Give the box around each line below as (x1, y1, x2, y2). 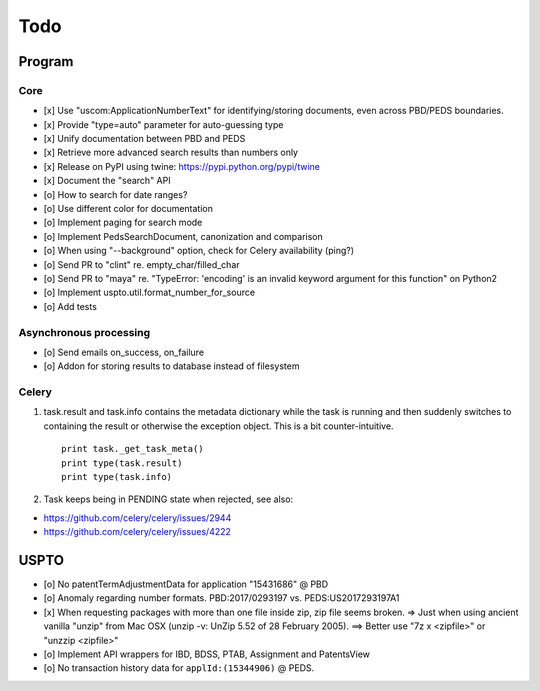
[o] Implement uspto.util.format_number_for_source (43, 286, 255, 299)
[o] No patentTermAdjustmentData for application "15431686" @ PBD (43, 578, 329, 590)
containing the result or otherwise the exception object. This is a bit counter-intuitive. (43, 420, 394, 432)
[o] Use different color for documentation (43, 203, 214, 215)
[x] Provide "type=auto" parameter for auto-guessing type (43, 118, 284, 130)
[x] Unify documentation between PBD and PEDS (43, 133, 246, 145)
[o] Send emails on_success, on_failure (43, 346, 205, 358)
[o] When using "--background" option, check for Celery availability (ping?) (43, 245, 355, 257)
